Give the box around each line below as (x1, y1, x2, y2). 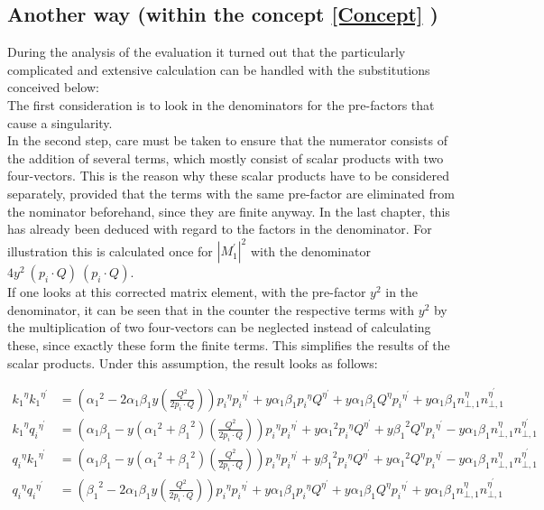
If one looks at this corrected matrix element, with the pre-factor (7, 283, 366, 301)
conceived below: (7, 78, 99, 97)
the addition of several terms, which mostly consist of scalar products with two (7, 148, 444, 167)
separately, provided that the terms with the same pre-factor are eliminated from (7, 183, 455, 202)
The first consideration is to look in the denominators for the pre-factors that (7, 95, 435, 114)
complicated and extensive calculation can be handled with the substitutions (7, 60, 430, 79)
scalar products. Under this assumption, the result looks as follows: (7, 353, 378, 372)
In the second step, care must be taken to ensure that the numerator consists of (7, 131, 447, 150)
